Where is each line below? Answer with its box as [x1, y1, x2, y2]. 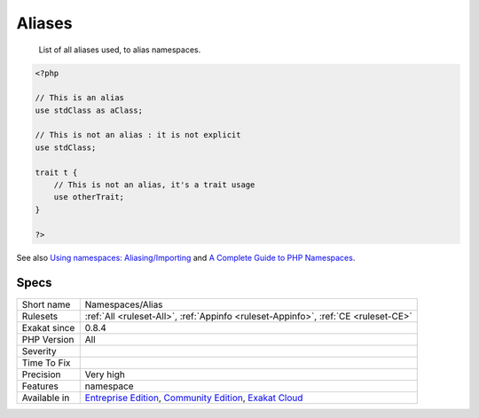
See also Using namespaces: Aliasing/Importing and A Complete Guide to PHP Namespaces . [16, 252, 356, 263]
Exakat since [21, 321, 75, 334]
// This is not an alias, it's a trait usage [53, 180, 255, 190]
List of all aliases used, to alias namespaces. [38, 44, 201, 55]
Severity [21, 344, 57, 357]
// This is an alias [35, 93, 124, 103]
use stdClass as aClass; [35, 105, 144, 115]
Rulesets [21, 310, 58, 322]
